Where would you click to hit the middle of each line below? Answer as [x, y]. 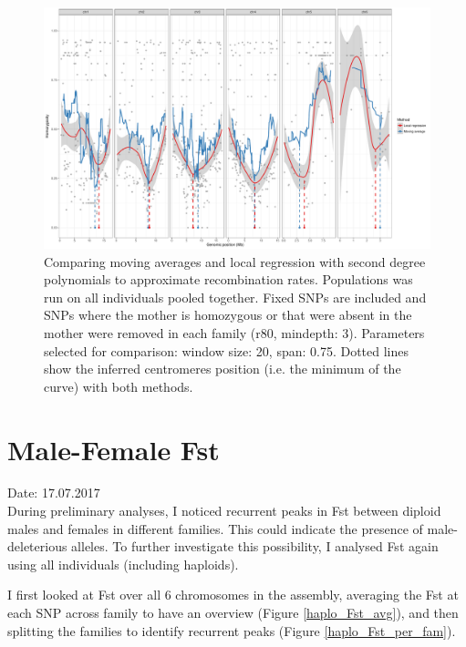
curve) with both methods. [119, 386]
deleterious [37, 546]
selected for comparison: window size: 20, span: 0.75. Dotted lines [227, 350]
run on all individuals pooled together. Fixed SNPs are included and [235, 297]
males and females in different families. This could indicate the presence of [215, 528]
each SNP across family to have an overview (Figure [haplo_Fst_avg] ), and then [233, 613]
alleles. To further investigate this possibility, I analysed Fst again [255, 546]
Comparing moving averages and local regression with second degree [235, 261]
